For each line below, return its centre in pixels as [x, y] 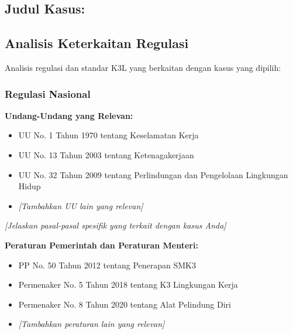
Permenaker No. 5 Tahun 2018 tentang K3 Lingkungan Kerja [128, 284]
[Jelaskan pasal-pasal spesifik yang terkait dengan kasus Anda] [116, 225]
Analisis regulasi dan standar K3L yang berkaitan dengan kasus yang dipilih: [143, 67]
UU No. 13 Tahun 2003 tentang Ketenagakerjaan [106, 154]
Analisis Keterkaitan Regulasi [97, 43]
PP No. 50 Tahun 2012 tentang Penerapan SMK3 [107, 265]
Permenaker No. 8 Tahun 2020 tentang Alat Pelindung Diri [125, 304]
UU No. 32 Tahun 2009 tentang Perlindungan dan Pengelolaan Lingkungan [153, 174]
